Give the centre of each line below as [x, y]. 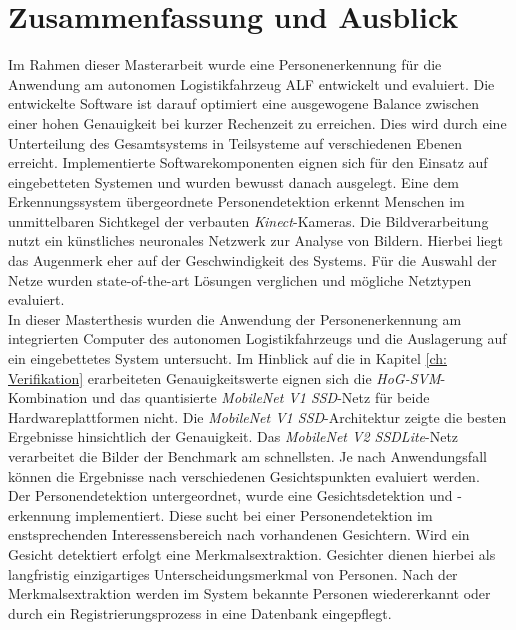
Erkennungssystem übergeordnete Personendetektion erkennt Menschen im [236, 201]
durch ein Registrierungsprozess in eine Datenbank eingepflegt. [200, 612]
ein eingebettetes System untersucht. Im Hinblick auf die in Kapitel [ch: [227, 358]
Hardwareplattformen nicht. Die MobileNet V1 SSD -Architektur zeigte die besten [257, 416]
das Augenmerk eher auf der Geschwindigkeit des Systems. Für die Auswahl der [252, 260]
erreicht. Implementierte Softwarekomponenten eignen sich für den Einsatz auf [248, 162]
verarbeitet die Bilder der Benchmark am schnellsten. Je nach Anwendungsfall [247, 456]
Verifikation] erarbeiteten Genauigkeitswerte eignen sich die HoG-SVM [224, 377]
